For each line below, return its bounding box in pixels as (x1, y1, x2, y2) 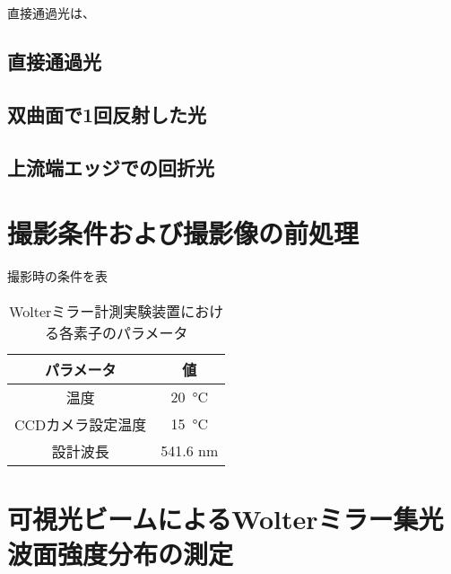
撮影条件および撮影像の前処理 (7, 215, 360, 252)
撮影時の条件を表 (7, 267, 108, 286)
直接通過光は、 (7, 4, 95, 22)
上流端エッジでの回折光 (7, 153, 214, 181)
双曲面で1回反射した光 (7, 100, 207, 128)
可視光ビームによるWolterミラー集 (7, 499, 419, 536)
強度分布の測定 (57, 535, 234, 572)
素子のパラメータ (73, 322, 188, 343)
